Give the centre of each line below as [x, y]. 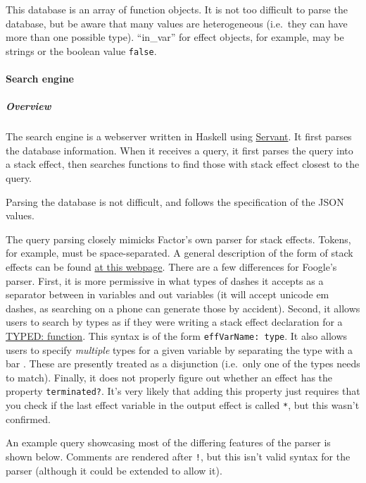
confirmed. [28, 418]
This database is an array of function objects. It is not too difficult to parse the [177, 9]
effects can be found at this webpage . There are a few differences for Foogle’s [171, 266]
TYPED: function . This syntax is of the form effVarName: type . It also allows [177, 335]
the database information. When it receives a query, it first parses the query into [179, 150]
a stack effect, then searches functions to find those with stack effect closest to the [183, 164]
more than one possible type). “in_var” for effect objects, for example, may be [175, 37]
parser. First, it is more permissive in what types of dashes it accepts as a [165, 280]
